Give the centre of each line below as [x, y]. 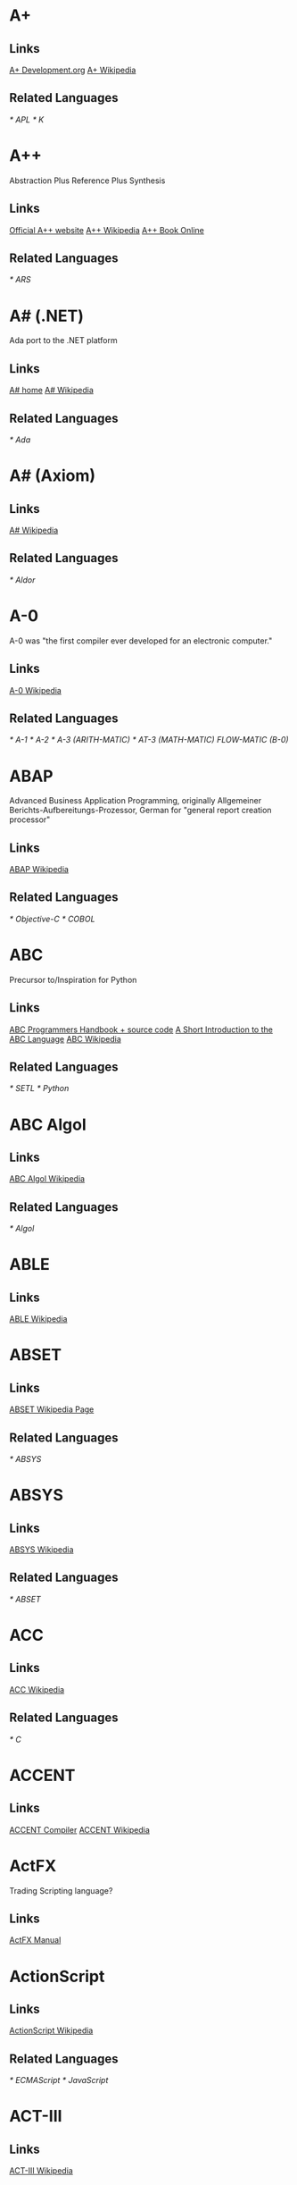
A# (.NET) [47, 316]
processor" [30, 819]
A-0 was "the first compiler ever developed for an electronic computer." [141, 641]
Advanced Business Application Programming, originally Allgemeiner [135, 801]
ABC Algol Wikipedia [47, 1179]
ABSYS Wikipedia [41, 1550]
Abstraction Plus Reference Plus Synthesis [87, 181]
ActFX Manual [35, 1940]
